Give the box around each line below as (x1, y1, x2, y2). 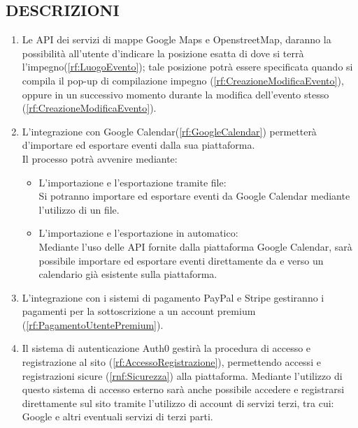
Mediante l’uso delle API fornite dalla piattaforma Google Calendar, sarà (38, 239, 352, 253)
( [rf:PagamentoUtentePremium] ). (22, 317, 164, 332)
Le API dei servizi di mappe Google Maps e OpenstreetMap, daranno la (22, 32, 331, 47)
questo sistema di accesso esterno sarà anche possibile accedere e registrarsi (22, 382, 345, 397)
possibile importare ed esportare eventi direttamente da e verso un (38, 253, 324, 267)
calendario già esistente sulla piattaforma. (38, 267, 217, 281)
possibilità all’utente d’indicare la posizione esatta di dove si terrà (22, 45, 304, 60)
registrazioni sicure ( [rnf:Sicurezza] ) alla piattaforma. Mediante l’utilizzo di (22, 368, 343, 383)
